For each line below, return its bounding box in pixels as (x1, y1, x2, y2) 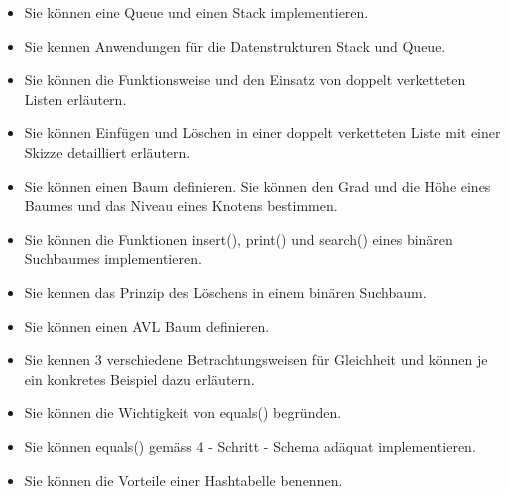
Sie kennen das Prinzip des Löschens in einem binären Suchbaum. (24, 281, 427, 302)
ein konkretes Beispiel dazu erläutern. (24, 368, 255, 389)
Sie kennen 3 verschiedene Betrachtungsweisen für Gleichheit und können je (24, 349, 488, 370)
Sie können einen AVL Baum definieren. (24, 315, 270, 336)
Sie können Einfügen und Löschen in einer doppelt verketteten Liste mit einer (24, 122, 501, 143)
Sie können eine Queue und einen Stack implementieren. (24, 2, 369, 22)
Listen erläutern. (24, 88, 127, 109)
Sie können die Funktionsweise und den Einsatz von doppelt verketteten (24, 69, 466, 90)
